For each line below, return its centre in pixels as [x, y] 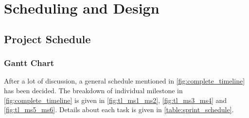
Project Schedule [47, 39]
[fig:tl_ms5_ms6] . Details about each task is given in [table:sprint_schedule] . [119, 110]
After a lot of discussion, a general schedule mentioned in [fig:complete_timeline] [124, 81]
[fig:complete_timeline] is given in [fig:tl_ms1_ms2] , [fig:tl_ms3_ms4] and [116, 100]
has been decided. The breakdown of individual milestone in [93, 90]
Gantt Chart [29, 63]
